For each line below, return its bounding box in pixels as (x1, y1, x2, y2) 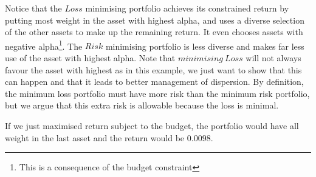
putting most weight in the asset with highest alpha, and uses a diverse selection (5, 13, 304, 26)
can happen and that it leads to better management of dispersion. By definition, (5, 75, 304, 88)
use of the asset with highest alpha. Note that (5, 52, 176, 64)
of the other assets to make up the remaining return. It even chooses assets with (5, 25, 303, 38)
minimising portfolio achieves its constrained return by (85, 2, 289, 14)
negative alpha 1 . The (5, 38, 83, 52)
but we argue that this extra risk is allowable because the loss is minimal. (5, 99, 279, 112)
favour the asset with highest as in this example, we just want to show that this (5, 63, 302, 76)
